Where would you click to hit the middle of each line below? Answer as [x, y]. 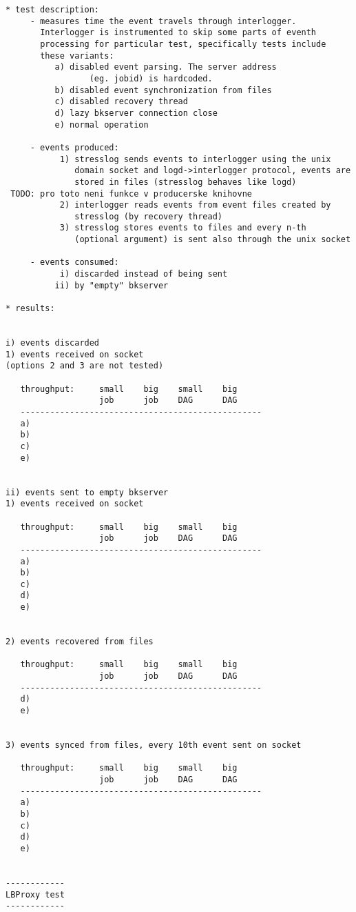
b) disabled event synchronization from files [163, 90]
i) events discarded [53, 343]
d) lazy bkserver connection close [136, 113]
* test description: [53, 10]
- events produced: [74, 147]
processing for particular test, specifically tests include [183, 44]
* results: [30, 309]
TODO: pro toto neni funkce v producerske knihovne [131, 194]
